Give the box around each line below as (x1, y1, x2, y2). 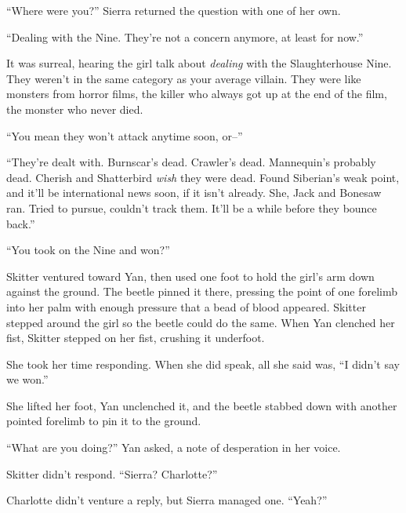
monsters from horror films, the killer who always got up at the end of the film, (6, 85, 387, 102)
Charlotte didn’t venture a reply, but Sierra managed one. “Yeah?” (6, 492, 328, 508)
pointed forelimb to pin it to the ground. (6, 413, 201, 429)
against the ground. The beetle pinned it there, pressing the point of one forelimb (6, 283, 397, 300)
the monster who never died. (6, 100, 143, 117)
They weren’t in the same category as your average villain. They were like (6, 70, 361, 86)
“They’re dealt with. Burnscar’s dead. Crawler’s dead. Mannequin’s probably (6, 154, 376, 170)
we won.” (6, 371, 49, 387)
